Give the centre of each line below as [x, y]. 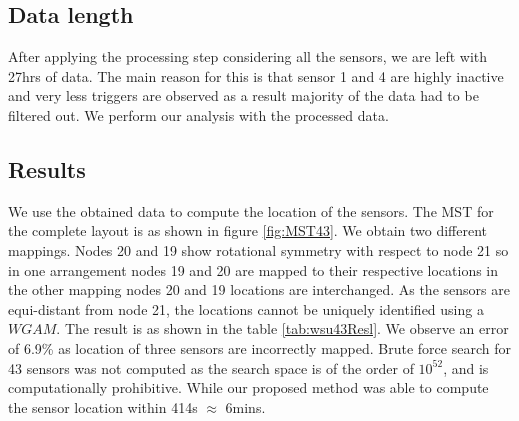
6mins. [245, 406]
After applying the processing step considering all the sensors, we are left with [248, 56]
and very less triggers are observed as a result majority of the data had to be [243, 95]
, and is [466, 367]
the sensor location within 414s [103, 406]
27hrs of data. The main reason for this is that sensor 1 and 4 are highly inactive [256, 75]
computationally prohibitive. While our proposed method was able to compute [248, 387]
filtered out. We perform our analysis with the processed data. [198, 114]
